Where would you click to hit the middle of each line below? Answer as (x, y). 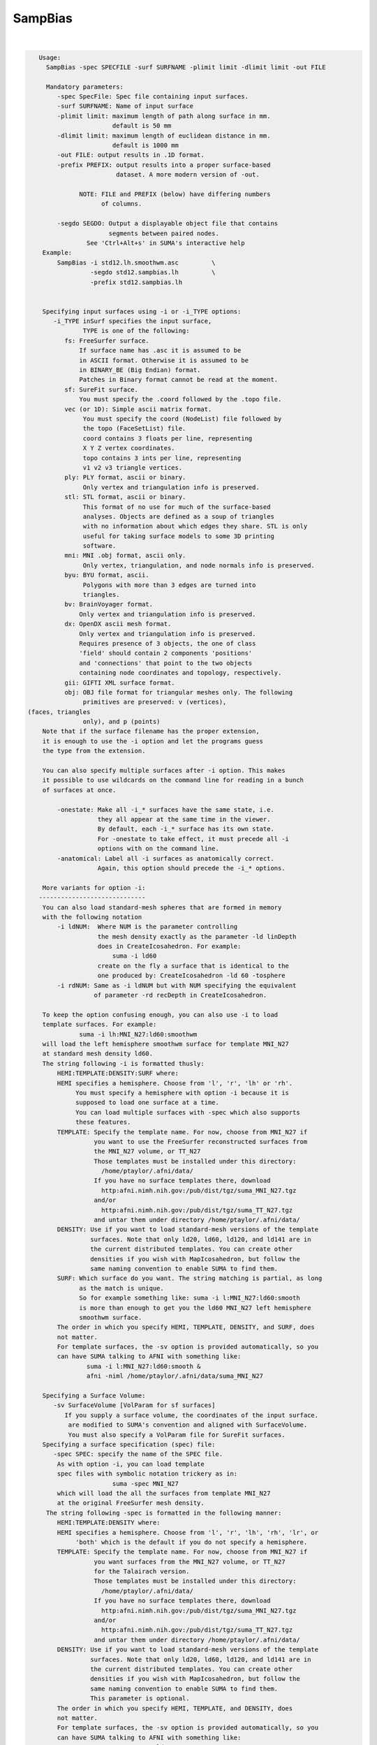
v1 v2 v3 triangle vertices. (133, 467)
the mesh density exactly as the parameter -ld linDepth (197, 936)
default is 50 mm (142, 126)
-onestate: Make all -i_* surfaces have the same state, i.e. (166, 809)
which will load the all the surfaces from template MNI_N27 (164, 1493)
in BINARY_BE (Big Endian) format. (140, 370)
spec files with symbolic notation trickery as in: (147, 1474)
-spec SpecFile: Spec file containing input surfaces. (153, 97)
